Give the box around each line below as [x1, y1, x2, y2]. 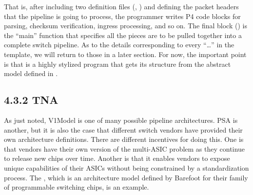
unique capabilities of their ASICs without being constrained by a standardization [4, 162, 249, 173]
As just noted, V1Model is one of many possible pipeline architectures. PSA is [4, 115, 238, 125]
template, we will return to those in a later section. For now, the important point [4, 49, 247, 59]
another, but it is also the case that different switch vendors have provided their [4, 124, 243, 135]
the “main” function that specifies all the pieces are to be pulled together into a [4, 30, 242, 40]
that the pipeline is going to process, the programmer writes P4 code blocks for [4, 11, 241, 21]
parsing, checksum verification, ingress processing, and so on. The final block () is [4, 20, 247, 31]
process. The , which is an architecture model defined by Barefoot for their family [4, 172, 248, 182]
